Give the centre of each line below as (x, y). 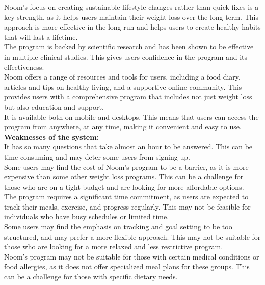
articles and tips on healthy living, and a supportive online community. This (123, 86)
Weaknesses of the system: (52, 136)
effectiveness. (24, 67)
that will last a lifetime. (41, 36)
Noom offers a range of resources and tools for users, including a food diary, (122, 77)
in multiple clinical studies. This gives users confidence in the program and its (126, 56)
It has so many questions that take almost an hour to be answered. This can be (128, 147)
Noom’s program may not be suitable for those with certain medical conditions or (132, 256)
